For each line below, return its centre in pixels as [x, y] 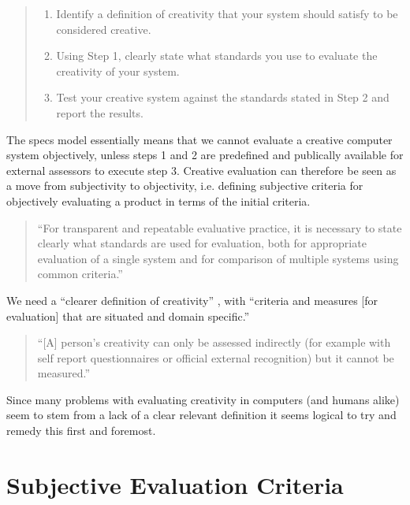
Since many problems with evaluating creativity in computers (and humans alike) [203, 399]
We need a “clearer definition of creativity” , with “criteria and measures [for [192, 300]
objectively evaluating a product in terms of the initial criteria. [158, 201]
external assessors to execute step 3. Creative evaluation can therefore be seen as [201, 170]
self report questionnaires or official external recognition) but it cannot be [216, 357]
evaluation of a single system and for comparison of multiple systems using [218, 258]
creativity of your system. [118, 71]
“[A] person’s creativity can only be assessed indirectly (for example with [214, 342]
